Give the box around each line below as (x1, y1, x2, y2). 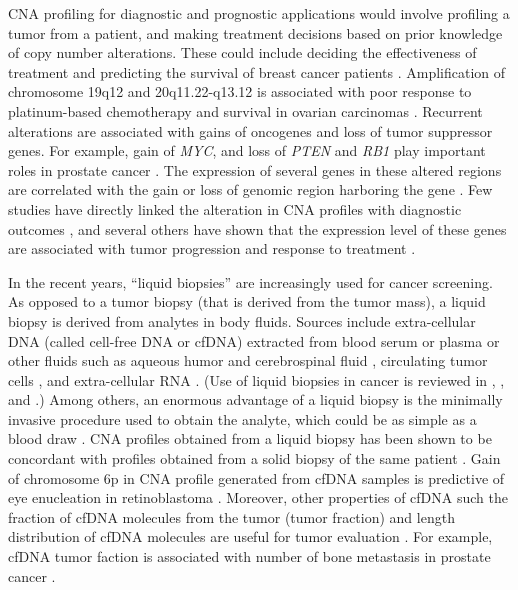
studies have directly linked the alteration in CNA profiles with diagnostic (8, 198, 462, 219)
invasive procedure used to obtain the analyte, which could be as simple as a (8, 408, 477, 429)
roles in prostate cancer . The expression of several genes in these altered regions (8, 159, 502, 180)
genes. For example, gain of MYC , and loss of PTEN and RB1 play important (8, 140, 486, 161)
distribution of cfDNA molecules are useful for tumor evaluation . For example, (8, 526, 493, 547)
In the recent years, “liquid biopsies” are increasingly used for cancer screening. (8, 271, 493, 292)
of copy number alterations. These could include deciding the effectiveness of (8, 42, 477, 63)
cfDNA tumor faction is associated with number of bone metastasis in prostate (8, 546, 491, 567)
